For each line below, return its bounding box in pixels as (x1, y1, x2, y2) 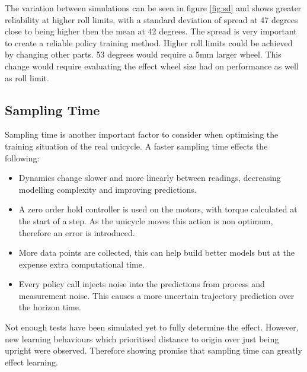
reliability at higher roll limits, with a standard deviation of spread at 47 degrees (5, 13, 298, 26)
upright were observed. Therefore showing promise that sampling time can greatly (5, 344, 302, 357)
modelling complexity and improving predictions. (18, 183, 197, 195)
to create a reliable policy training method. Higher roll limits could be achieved (5, 36, 293, 49)
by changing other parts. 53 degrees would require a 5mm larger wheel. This (5, 48, 282, 61)
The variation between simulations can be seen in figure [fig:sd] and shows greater (5, 2, 302, 14)
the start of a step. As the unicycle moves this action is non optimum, (18, 214, 273, 227)
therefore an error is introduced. (18, 226, 135, 239)
